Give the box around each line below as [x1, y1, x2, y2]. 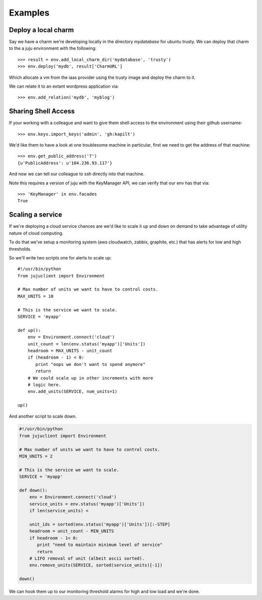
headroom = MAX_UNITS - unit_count [27, 348, 113, 353]
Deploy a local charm [9, 26, 74, 34]
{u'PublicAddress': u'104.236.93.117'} [17, 160, 113, 165]
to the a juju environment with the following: [9, 45, 97, 51]
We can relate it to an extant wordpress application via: [9, 83, 119, 90]
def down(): [19, 488, 48, 493]
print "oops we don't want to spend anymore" [35, 362, 146, 367]
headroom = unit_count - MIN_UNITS [29, 528, 114, 534]
